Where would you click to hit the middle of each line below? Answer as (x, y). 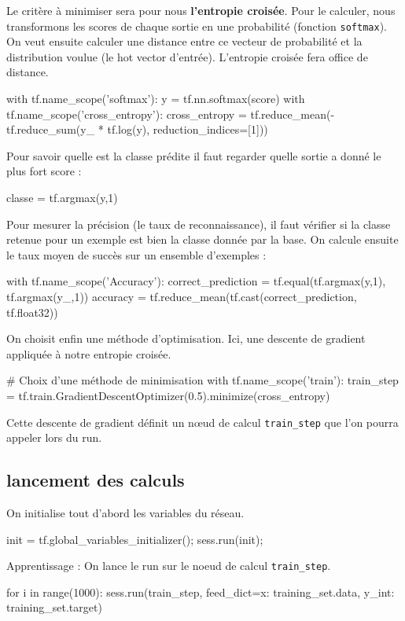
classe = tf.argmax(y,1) (62, 197)
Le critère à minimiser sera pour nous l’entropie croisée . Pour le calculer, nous (201, 10)
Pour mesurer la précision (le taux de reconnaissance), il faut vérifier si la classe (199, 224)
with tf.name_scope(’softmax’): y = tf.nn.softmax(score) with (156, 99)
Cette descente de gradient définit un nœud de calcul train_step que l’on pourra (202, 422)
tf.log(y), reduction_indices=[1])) (188, 129)
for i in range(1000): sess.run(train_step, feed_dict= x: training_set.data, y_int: (201, 592)
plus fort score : (44, 171)
